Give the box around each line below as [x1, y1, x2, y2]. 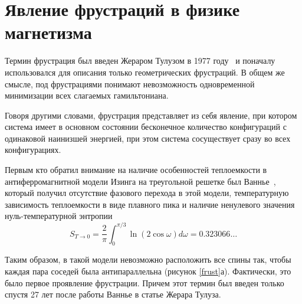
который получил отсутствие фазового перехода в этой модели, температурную [5, 187, 289, 199]
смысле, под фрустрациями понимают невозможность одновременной [5, 77, 255, 90]
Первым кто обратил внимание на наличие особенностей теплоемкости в [5, 164, 267, 176]
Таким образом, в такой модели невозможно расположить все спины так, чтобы [5, 253, 291, 266]
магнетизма [5, 20, 92, 44]
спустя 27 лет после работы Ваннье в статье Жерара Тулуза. [5, 288, 221, 300]
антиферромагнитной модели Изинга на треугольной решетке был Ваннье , [5, 175, 276, 187]
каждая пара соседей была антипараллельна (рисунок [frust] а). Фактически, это [5, 264, 291, 277]
